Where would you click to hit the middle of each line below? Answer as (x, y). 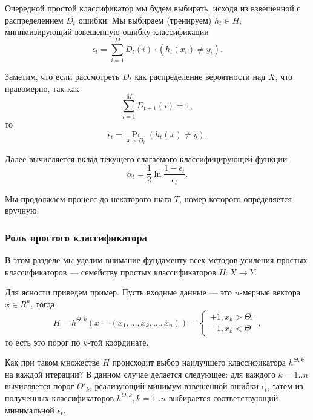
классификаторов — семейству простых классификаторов (110, 271)
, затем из (285, 386)
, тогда (43, 304)
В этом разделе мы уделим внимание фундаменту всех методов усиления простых (156, 260)
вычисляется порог (40, 386)
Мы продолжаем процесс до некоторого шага (88, 198)
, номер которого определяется (235, 198)
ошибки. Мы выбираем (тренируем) (145, 20)
